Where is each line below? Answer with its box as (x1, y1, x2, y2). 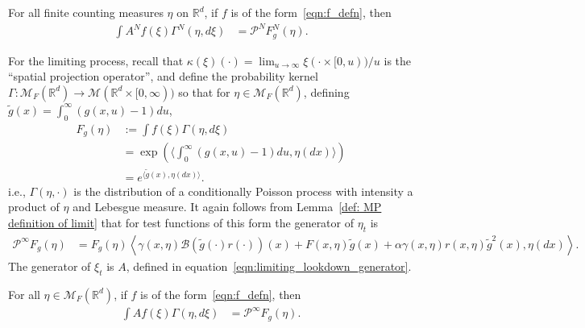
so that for (178, 83, 230, 100)
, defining (303, 83, 350, 100)
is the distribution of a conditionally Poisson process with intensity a (73, 182, 413, 199)
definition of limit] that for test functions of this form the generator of (8, 214, 354, 230)
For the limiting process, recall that (8, 52, 184, 69)
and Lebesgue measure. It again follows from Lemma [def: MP (73, 198, 382, 215)
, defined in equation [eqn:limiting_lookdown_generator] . (126, 257, 412, 274)
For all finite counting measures (8, 4, 164, 20)
